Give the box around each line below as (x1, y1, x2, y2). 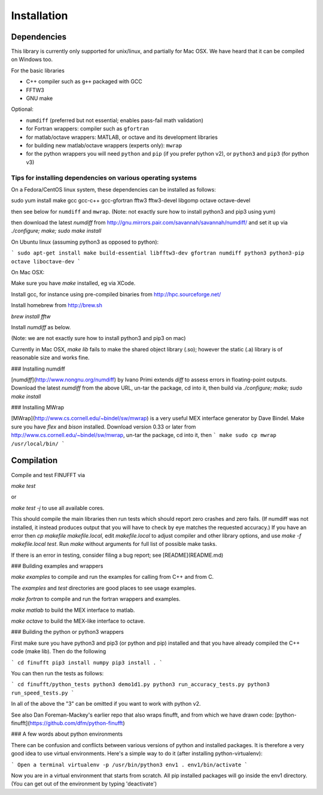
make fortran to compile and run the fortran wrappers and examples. (11, 596, 181, 603)
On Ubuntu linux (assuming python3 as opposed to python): (11, 238, 159, 245)
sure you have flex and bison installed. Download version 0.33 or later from (11, 423, 196, 430)
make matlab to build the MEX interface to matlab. (11, 606, 135, 614)
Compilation (11, 456, 58, 466)
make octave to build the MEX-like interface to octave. (11, 617, 145, 625)
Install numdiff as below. (11, 323, 71, 330)
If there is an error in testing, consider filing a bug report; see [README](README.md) (11, 551, 224, 559)
